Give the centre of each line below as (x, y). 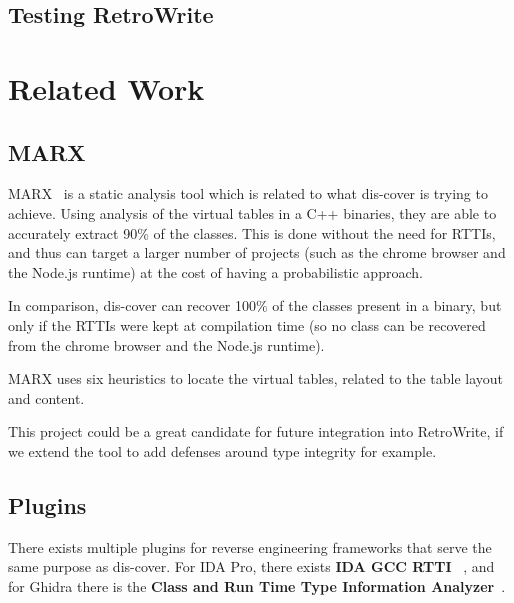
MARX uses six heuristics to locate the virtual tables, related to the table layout (256, 378)
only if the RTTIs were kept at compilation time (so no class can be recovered (247, 324)
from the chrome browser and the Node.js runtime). (166, 344)
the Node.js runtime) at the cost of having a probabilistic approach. (215, 271)
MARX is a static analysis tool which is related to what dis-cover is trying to (248, 193)
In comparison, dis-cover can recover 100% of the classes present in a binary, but (255, 305)
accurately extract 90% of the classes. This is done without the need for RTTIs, (252, 232)
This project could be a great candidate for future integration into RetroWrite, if (256, 431)
